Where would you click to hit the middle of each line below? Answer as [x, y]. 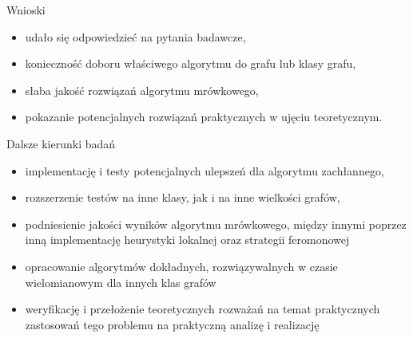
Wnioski [26, 10]
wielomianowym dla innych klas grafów [121, 282]
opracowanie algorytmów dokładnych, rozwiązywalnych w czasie [181, 266]
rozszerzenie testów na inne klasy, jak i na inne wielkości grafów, [183, 197]
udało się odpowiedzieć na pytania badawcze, [135, 36]
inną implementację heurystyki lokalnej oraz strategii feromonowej [187, 240]
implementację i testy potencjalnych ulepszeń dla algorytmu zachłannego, [205, 170]
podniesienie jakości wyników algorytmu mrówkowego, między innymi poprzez [216, 224]
